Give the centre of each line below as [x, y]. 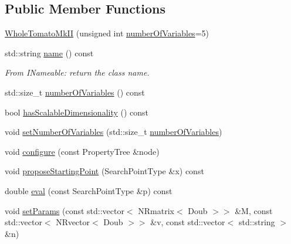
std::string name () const [49, 52]
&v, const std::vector [188, 222]
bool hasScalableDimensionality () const [77, 112]
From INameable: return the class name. [77, 72]
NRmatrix [156, 210]
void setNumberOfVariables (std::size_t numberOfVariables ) [114, 132]
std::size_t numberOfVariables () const [75, 92]
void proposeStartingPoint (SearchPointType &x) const [104, 171]
